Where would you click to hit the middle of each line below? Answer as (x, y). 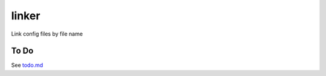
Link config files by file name (47, 34)
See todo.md (27, 65)
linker (26, 16)
